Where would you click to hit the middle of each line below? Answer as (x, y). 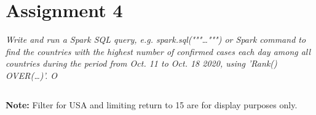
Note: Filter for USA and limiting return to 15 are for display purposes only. (152, 104)
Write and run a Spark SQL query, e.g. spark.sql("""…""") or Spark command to (156, 39)
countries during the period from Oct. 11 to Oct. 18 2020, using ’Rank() (141, 63)
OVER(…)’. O (32, 75)
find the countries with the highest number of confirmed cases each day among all (158, 51)
